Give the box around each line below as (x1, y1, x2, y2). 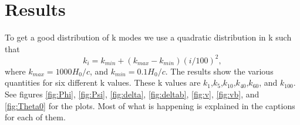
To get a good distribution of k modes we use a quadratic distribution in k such (5, 31, 292, 43)
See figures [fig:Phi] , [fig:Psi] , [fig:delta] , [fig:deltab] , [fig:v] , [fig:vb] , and (5, 88, 259, 100)
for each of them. (5, 111, 66, 123)
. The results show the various (165, 65, 274, 77)
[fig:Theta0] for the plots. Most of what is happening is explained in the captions (5, 99, 295, 112)
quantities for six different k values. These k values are (5, 76, 201, 89)
